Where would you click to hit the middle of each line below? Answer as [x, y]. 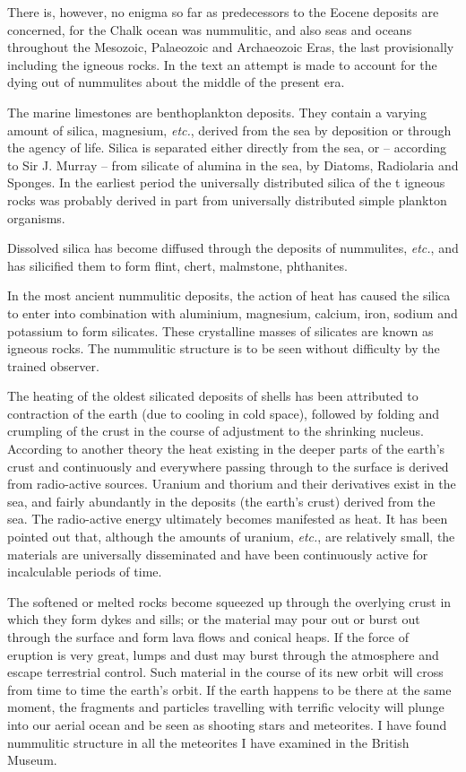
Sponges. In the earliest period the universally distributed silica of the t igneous [226, 182]
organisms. [36, 217]
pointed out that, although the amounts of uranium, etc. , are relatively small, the [231, 537]
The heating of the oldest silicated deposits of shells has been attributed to [213, 396]
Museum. [32, 760]
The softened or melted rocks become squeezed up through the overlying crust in [229, 601]
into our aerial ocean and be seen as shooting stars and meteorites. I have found [227, 724]
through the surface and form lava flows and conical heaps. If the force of [208, 637]
